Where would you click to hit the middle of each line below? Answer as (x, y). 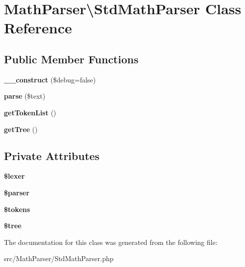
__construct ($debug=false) (50, 79)
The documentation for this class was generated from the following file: (111, 242)
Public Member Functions (71, 59)
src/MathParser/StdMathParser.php (59, 258)
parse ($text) (25, 96)
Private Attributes (52, 155)
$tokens (17, 209)
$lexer (14, 176)
